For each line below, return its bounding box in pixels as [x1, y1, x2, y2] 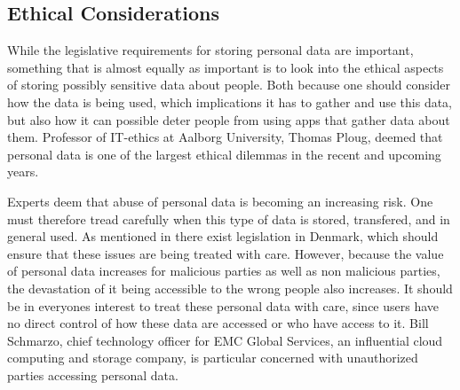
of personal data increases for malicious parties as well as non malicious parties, [7, 261, 440, 280]
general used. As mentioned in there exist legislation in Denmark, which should [7, 227, 439, 246]
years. [7, 162, 39, 181]
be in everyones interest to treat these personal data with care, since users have [7, 296, 440, 315]
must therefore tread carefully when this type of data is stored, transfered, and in [7, 209, 450, 228]
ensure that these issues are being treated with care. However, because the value [7, 244, 444, 262]
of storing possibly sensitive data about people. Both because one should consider [7, 75, 451, 94]
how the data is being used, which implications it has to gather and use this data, [7, 92, 453, 111]
